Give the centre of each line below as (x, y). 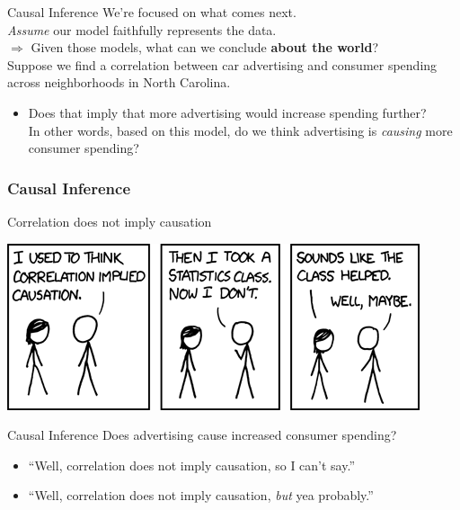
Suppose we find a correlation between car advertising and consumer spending (222, 64)
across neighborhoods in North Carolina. (119, 82)
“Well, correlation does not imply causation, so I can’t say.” (192, 465)
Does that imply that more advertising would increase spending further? (227, 112)
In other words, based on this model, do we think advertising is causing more (240, 130)
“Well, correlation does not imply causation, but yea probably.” (201, 495)
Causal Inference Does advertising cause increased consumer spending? (202, 435)
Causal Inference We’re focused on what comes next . (152, 12)
